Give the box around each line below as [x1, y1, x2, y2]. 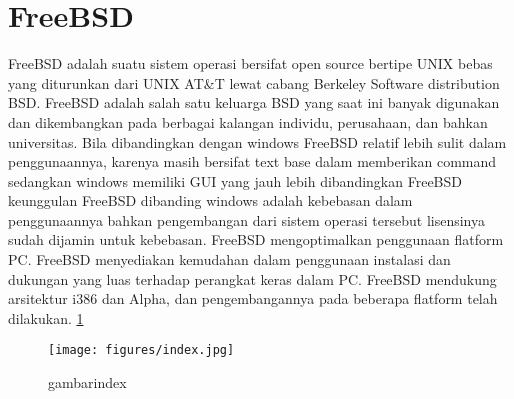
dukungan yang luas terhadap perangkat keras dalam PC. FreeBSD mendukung [8, 268, 497, 289]
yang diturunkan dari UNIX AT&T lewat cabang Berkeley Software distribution [8, 72, 500, 93]
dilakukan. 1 [8, 307, 84, 328]
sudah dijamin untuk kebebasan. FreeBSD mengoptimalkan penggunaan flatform [8, 229, 504, 250]
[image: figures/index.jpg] [48, 343, 235, 358]
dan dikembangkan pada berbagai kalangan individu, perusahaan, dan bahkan [8, 111, 488, 132]
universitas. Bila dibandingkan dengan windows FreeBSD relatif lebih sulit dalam [8, 131, 507, 152]
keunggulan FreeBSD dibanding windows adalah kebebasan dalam [8, 190, 413, 211]
